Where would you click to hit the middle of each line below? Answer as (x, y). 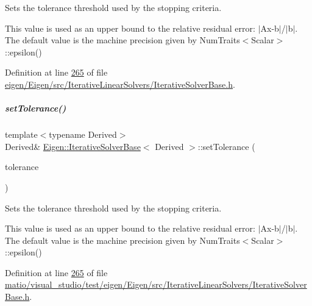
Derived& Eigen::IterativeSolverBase (73, 146)
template (21, 134)
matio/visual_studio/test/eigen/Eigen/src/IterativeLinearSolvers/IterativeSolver (156, 284)
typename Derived (83, 134)
